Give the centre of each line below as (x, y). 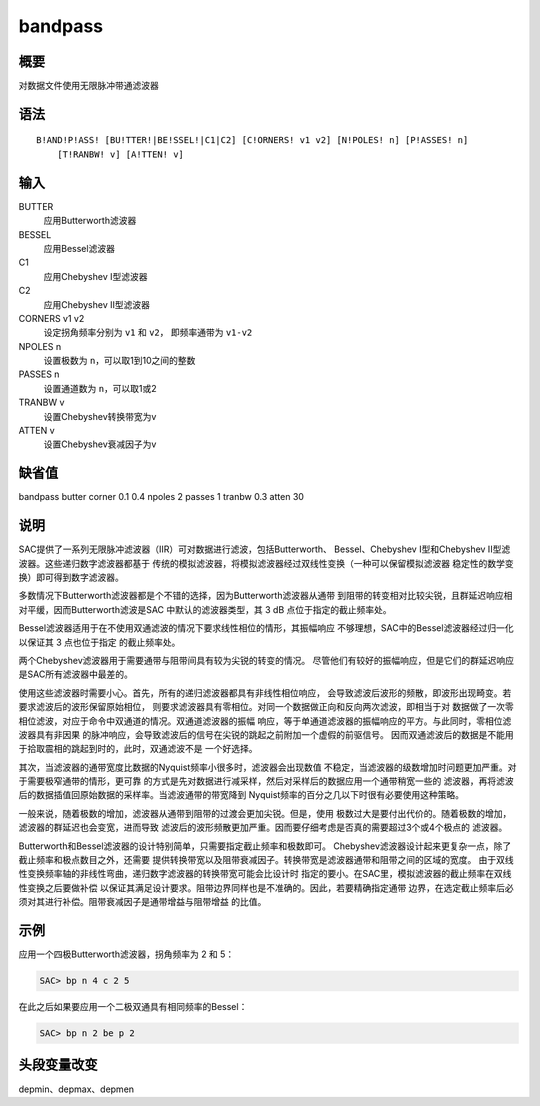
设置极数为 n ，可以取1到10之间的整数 (119, 361)
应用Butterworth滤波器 (90, 221)
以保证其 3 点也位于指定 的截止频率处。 (99, 642)
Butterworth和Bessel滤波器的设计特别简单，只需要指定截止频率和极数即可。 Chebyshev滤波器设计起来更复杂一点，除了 (265, 846)
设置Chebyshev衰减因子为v (100, 444)
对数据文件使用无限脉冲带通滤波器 (88, 86)
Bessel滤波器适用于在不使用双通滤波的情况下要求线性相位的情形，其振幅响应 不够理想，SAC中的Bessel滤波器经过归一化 (266, 628)
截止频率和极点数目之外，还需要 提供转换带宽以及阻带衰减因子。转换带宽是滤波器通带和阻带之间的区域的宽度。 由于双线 (266, 860)
